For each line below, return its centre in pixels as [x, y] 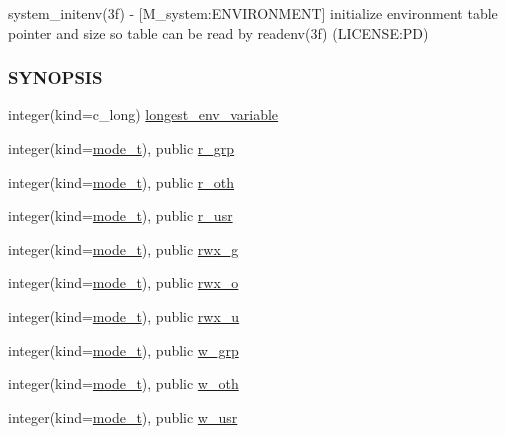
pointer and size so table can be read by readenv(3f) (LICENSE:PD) [218, 32]
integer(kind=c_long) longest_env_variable [143, 114]
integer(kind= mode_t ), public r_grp [121, 148]
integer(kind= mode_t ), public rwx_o [123, 282]
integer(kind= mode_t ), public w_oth [123, 383]
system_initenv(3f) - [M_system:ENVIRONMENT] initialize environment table [253, 13]
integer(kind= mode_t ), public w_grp [123, 349]
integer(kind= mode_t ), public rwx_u [124, 315]
